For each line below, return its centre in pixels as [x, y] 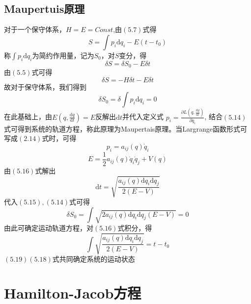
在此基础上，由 [28, 117]
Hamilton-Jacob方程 [73, 292]
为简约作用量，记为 [63, 55]
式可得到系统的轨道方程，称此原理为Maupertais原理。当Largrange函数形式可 [126, 128]
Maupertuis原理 [44, 9]
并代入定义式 [143, 117]
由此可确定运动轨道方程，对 [49, 227]
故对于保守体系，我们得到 [45, 86]
